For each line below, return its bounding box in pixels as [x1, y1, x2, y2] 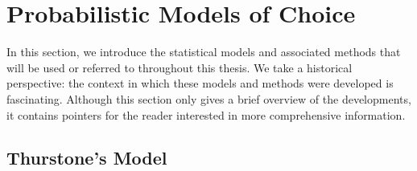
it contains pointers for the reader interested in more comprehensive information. [6, 106, 406, 123]
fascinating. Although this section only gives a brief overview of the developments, [6, 90, 411, 107]
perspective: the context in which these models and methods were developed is [6, 75, 394, 92]
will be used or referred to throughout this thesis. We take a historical [6, 59, 353, 75]
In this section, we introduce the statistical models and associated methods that [6, 43, 401, 60]
